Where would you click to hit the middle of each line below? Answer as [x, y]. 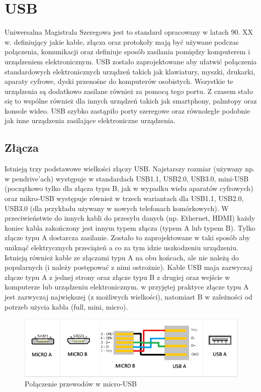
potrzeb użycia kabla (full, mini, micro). [66, 306]
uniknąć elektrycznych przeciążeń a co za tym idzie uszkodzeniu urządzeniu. [121, 248]
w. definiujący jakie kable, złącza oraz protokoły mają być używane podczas [122, 41]
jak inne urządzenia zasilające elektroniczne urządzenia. [90, 120]
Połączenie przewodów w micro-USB [81, 384]
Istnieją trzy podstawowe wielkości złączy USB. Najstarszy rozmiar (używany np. [130, 169]
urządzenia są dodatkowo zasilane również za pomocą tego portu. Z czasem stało [129, 91]
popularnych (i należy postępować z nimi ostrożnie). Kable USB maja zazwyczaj [128, 267]
